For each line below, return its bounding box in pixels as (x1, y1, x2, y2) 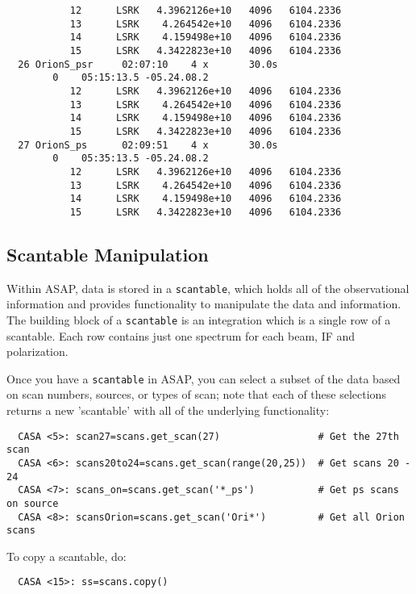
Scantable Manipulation (6, 241, 209, 266)
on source (6, 497, 59, 509)
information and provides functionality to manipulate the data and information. (6, 295, 401, 312)
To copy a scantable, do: (6, 547, 127, 564)
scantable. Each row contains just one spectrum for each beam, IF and (6, 327, 356, 344)
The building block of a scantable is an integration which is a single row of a (6, 311, 391, 328)
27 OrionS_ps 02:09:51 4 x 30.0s (18, 139, 278, 151)
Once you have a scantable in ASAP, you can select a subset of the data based (6, 370, 401, 387)
